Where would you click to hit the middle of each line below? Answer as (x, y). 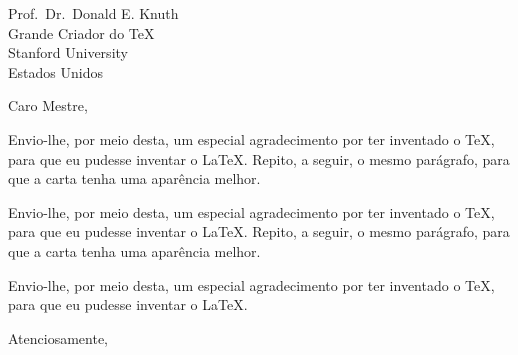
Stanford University (68, 52)
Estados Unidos (55, 71)
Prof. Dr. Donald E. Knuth (93, 13)
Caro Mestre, (48, 105)
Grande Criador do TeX (81, 32)
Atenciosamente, (58, 337)
